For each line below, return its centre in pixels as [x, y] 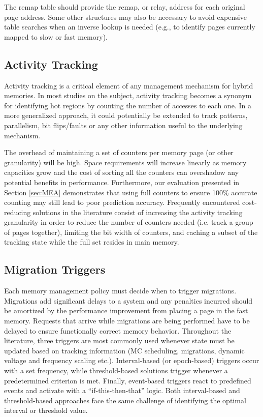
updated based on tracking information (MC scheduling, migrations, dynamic [124, 350]
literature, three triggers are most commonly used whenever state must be [119, 340]
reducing [18, 212]
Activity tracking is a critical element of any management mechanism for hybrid [129, 85]
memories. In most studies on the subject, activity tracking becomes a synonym [128, 95]
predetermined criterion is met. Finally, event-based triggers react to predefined [128, 380]
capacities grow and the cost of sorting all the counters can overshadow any [122, 172]
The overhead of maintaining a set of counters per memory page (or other [119, 152]
